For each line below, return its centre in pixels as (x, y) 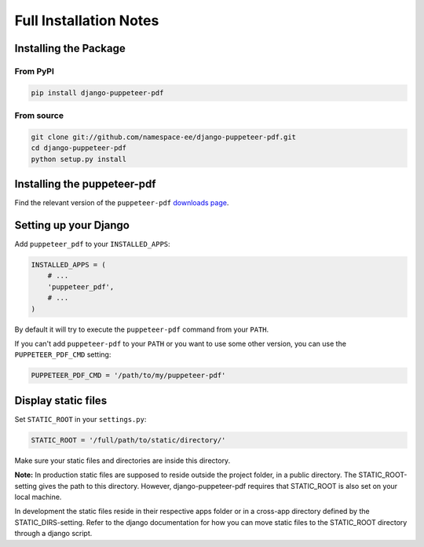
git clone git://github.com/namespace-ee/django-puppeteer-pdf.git (164, 137)
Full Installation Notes (87, 20)
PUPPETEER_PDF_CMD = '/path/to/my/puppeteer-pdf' (128, 376)
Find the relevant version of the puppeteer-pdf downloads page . (122, 203)
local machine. (38, 497)
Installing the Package (70, 48)
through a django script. (53, 534)
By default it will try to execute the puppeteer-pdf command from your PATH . (142, 329)
